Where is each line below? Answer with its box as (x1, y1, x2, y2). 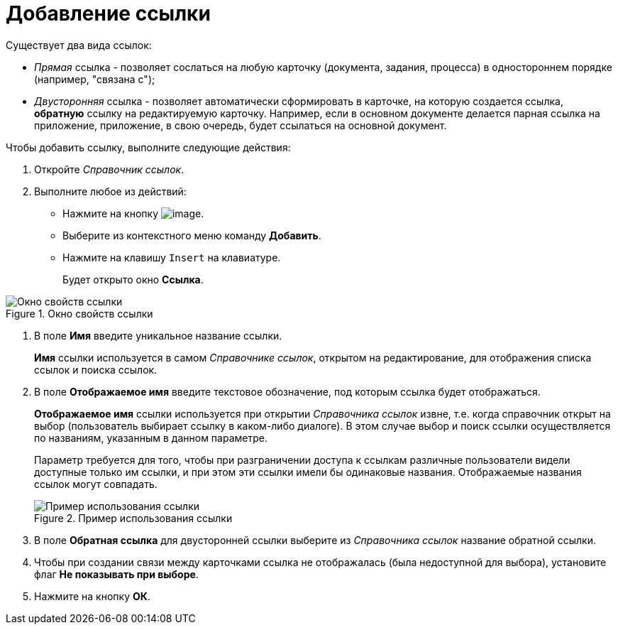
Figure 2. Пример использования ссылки (34, 511, 233, 524)
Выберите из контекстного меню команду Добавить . (62, 229, 321, 241)
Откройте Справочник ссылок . (34, 163, 184, 175)
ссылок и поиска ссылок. (34, 363, 158, 376)
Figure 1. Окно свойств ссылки (6, 307, 153, 320)
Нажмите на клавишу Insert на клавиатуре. (62, 251, 281, 264)
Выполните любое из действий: (34, 185, 187, 197)
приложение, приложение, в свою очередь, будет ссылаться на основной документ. (34, 119, 447, 131)
